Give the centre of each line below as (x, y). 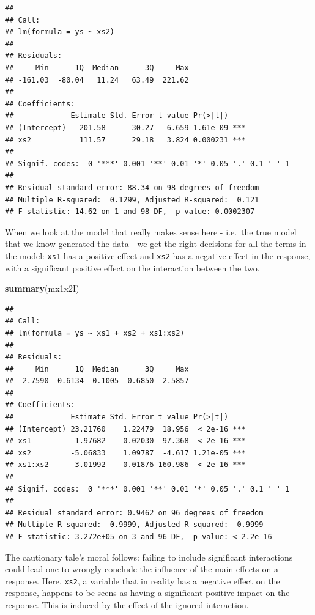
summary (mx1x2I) (42, 288)
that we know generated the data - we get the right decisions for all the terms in (156, 244)
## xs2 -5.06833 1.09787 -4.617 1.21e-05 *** (125, 453)
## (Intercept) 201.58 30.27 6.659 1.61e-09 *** (125, 127)
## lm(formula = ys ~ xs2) (60, 32)
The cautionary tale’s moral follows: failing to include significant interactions (149, 557)
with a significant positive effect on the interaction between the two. (132, 267)
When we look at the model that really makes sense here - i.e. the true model (151, 231)
